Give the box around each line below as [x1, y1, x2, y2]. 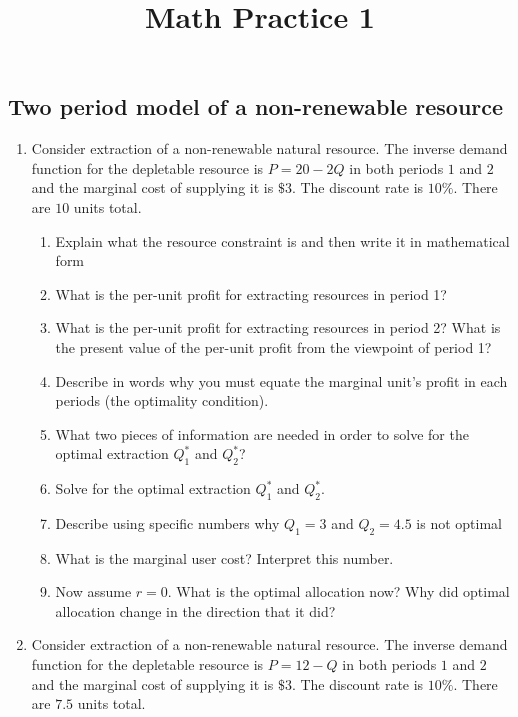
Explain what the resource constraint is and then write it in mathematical [55, 230, 510, 251]
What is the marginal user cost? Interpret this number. [55, 547, 394, 568]
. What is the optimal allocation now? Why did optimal [167, 581, 510, 602]
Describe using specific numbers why [55, 512, 280, 533]
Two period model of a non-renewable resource [8, 91, 504, 122]
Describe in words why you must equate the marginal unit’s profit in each [55, 370, 508, 391]
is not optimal [416, 512, 503, 533]
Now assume [55, 581, 132, 602]
